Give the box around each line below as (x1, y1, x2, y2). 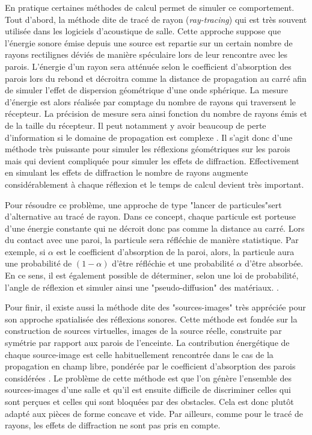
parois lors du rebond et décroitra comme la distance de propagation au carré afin (5, 72, 307, 84)
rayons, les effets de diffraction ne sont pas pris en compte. (5, 419, 221, 431)
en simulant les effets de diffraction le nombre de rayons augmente (5, 166, 248, 179)
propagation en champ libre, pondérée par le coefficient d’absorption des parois (5, 360, 296, 372)
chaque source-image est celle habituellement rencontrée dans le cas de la (5, 348, 274, 360)
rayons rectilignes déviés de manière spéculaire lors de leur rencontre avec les (5, 48, 288, 61)
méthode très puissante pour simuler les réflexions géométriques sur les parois (5, 143, 290, 155)
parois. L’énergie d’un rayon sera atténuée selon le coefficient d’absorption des (5, 60, 292, 72)
